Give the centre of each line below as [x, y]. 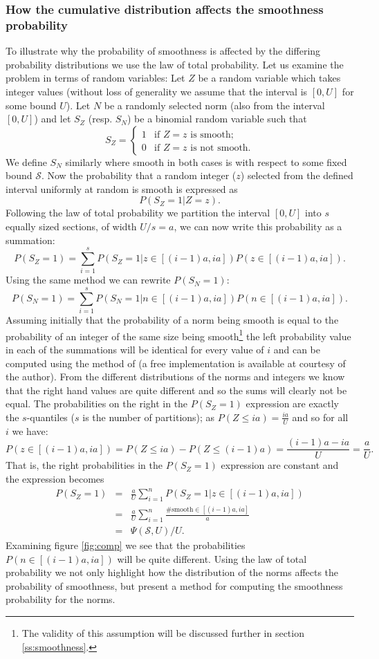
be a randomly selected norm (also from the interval [214, 105]
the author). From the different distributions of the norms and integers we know [175, 377]
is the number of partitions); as [149, 417]
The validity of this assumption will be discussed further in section [163, 633]
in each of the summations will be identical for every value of [135, 349]
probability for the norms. [61, 599]
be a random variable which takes [269, 78]
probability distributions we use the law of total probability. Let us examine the [175, 64]
